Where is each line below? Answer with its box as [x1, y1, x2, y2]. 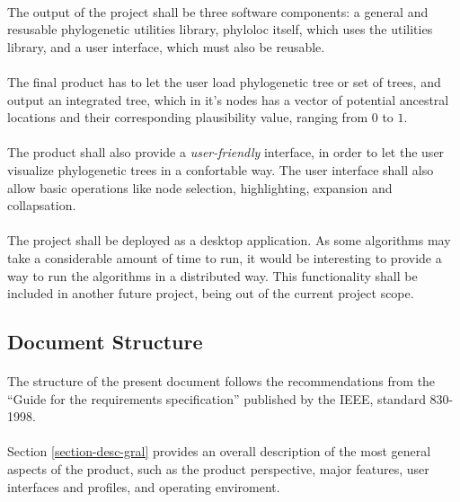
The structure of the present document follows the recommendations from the [7, 372, 436, 391]
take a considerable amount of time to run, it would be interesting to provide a [7, 248, 442, 267]
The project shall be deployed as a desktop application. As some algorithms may [7, 231, 451, 250]
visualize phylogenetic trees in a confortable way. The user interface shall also [7, 160, 434, 179]
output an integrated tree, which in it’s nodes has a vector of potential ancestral [7, 90, 449, 109]
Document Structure [7, 328, 203, 356]
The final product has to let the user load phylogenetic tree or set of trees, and [7, 72, 441, 91]
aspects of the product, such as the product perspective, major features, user [7, 460, 429, 479]
